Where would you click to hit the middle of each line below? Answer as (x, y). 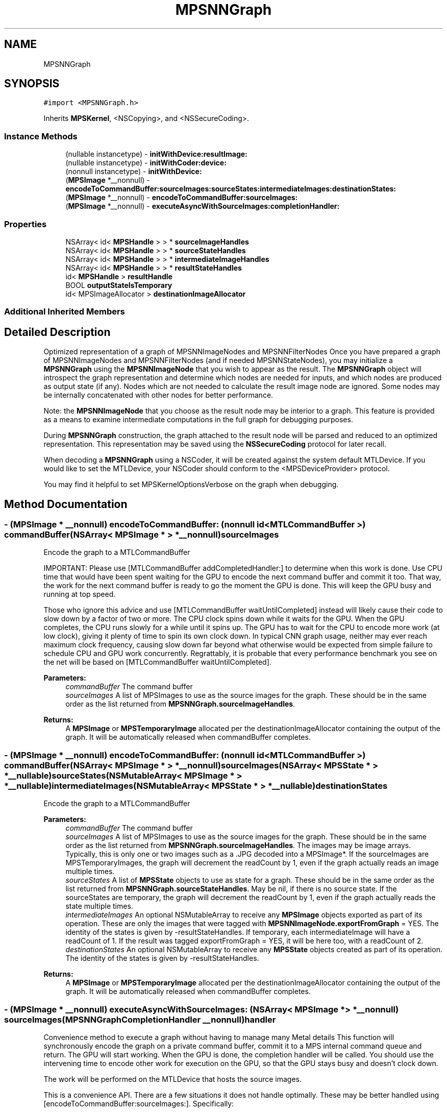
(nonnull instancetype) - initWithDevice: (134, 172)
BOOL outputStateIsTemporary (119, 285)
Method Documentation (66, 504)
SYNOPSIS (32, 84)
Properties (26, 224)
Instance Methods (41, 136)
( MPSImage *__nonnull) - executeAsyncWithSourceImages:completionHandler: (203, 206)
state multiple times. (99, 906)
